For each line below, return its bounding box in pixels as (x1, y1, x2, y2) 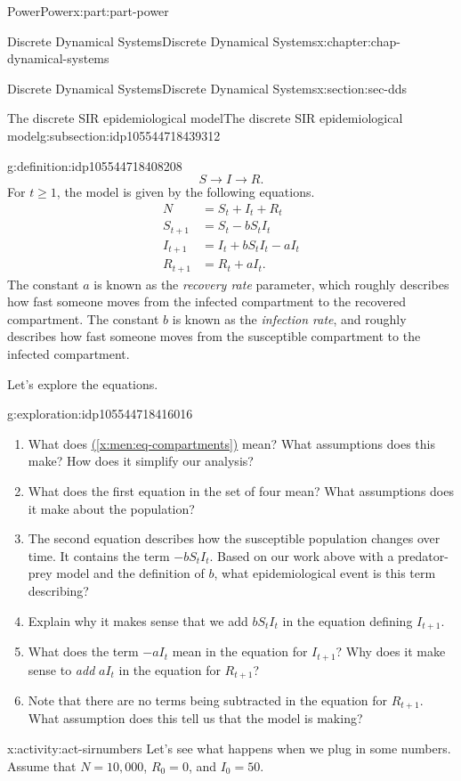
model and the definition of (56, 564, 205, 582)
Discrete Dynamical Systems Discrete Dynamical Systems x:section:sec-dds (7, 78, 408, 97)
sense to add (28, 660, 95, 679)
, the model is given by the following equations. (56, 183, 315, 201)
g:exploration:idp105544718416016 (7, 404, 193, 423)
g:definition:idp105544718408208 (7, 156, 182, 175)
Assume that (7, 756, 77, 775)
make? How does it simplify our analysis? (28, 452, 254, 470)
